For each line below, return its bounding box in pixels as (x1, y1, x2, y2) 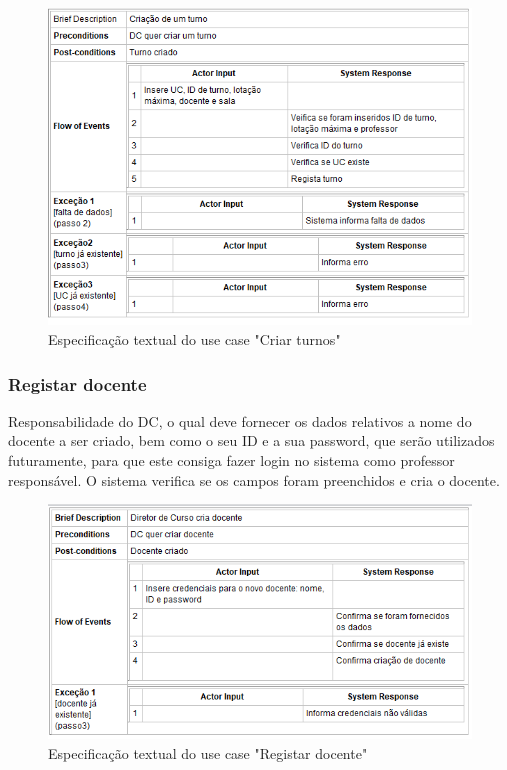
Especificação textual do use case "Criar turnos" (48, 329, 341, 350)
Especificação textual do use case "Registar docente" (48, 743, 368, 764)
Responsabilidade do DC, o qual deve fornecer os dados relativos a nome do (8, 410, 472, 431)
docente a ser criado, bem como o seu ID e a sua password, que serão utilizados (8, 430, 495, 451)
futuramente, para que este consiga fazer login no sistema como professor (8, 450, 455, 471)
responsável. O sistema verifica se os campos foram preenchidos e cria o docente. (8, 469, 500, 490)
